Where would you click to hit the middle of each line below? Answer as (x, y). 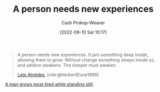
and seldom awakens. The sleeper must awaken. (67, 65)
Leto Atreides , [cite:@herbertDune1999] (58, 74)
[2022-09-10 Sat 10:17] (83, 32)
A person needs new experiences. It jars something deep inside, (83, 55)
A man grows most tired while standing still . (50, 84)
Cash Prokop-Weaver (83, 23)
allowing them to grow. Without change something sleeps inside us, (86, 60)
